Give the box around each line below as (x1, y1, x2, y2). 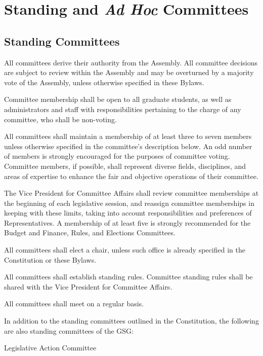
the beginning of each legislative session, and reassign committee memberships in (4, 197, 254, 208)
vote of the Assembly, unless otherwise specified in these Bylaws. (4, 77, 204, 87)
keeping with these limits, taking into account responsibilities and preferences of (4, 207, 252, 218)
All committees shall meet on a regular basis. (4, 298, 144, 309)
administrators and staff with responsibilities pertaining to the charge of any (4, 103, 241, 114)
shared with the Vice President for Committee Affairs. (4, 281, 172, 292)
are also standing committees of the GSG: (4, 325, 134, 336)
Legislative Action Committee (4, 342, 97, 353)
